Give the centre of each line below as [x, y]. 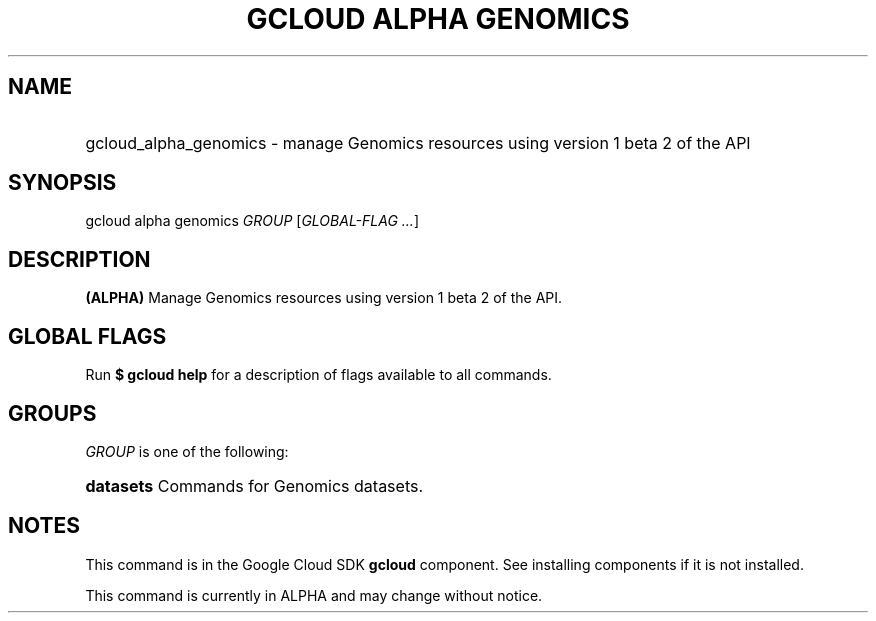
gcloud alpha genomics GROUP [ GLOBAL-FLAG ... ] [252, 221]
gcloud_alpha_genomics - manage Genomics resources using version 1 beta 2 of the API [418, 142]
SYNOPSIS [62, 183]
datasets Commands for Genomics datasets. [254, 485]
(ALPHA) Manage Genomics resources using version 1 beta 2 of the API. [324, 298]
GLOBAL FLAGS [87, 336]
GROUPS [52, 413]
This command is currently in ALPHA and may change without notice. [314, 595]
